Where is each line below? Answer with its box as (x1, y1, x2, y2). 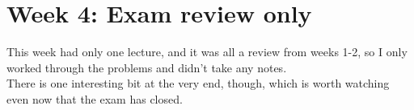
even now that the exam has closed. (6, 90, 183, 107)
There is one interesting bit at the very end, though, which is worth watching (6, 75, 390, 92)
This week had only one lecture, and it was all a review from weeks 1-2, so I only (6, 43, 408, 60)
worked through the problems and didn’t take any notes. (6, 59, 287, 75)
